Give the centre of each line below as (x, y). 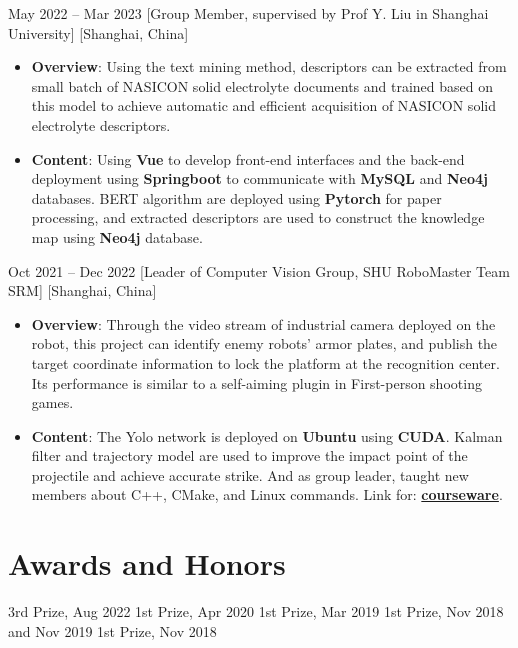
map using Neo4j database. (117, 236)
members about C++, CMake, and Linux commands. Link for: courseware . (267, 494)
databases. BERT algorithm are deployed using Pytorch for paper (236, 197)
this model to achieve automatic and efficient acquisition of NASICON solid (263, 105)
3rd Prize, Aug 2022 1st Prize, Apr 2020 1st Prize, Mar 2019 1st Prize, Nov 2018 (256, 611)
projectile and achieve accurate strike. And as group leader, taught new (250, 474)
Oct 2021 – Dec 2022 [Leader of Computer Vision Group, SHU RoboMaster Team (259, 270)
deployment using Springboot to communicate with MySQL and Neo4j (259, 178)
